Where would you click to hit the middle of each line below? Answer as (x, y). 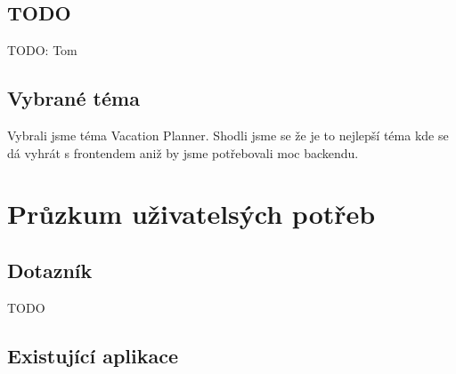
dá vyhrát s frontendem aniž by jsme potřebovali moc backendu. (183, 152)
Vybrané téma (73, 98)
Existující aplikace (93, 355)
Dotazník (50, 270)
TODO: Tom (42, 50)
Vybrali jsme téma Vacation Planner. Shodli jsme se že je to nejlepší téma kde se (228, 135)
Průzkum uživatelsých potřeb (191, 214)
